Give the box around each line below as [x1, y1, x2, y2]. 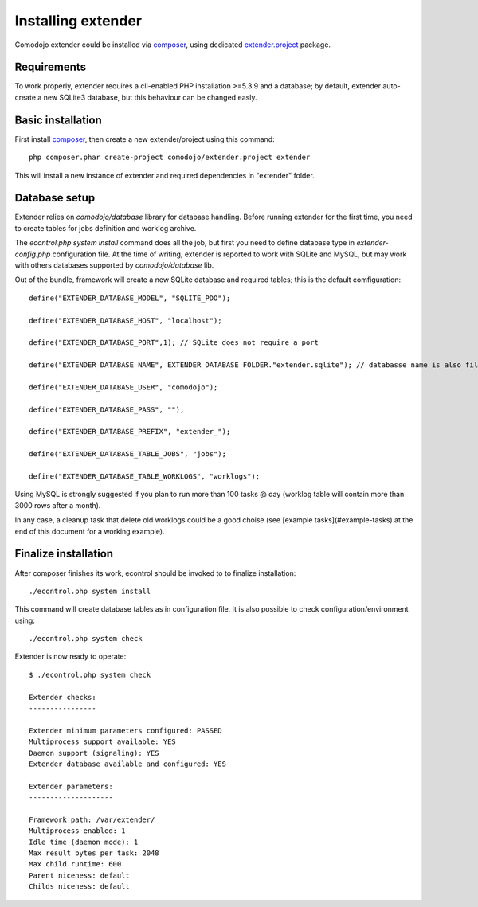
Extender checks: [29, 693, 96, 702]
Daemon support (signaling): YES [29, 749, 159, 757]
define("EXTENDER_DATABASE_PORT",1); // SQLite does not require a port [29, 338, 319, 347]
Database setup [14, 191, 96, 205]
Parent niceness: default [29, 870, 131, 880]
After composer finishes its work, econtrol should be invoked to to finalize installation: [14, 568, 296, 577]
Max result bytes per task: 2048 [29, 849, 159, 858]
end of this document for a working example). [14, 526, 165, 536]
